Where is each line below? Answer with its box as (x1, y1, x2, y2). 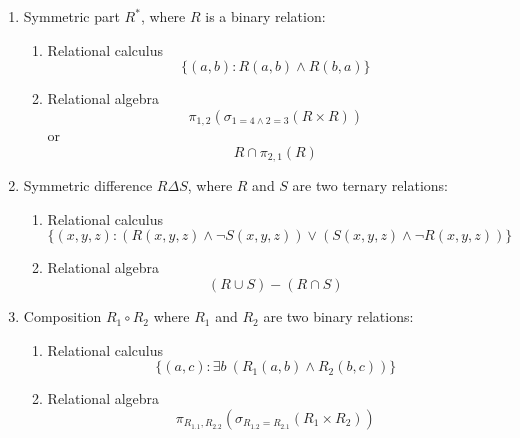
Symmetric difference (23, 175, 153, 196)
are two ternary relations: (292, 175, 448, 196)
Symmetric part (23, 6, 120, 26)
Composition (23, 306, 102, 327)
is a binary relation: (205, 6, 326, 26)
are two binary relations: (263, 306, 414, 327)
